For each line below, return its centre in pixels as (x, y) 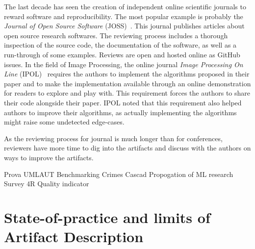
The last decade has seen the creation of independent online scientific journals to (125, 6)
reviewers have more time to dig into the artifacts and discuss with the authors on (127, 148)
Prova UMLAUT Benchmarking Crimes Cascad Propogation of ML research (119, 174)
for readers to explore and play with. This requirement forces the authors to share (127, 93)
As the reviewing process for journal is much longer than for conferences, (113, 138)
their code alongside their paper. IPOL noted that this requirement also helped (123, 102)
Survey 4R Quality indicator (47, 184)
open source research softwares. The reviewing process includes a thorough (116, 35)
